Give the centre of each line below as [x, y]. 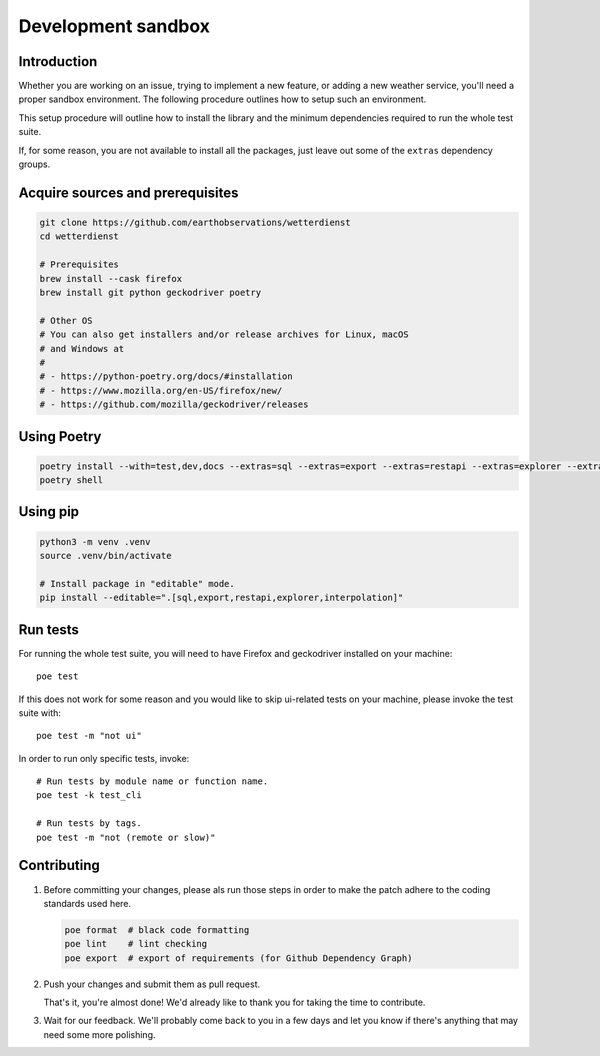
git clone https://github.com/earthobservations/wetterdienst [195, 223]
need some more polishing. [99, 1034]
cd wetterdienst [79, 236]
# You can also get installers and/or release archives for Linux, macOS [224, 334]
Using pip [49, 511]
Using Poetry [60, 436]
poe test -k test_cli [89, 795]
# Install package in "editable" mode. [137, 583]
